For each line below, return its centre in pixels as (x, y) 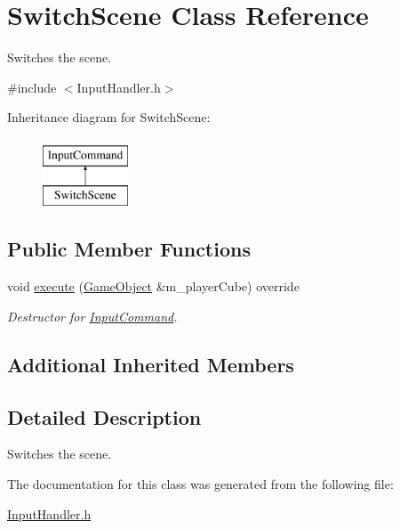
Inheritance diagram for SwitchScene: (109, 117)
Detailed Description (104, 416)
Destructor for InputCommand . (92, 316)
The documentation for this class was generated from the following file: (200, 484)
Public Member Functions (129, 249)
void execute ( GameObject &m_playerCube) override (153, 286)
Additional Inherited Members (151, 364)
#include (32, 87)
